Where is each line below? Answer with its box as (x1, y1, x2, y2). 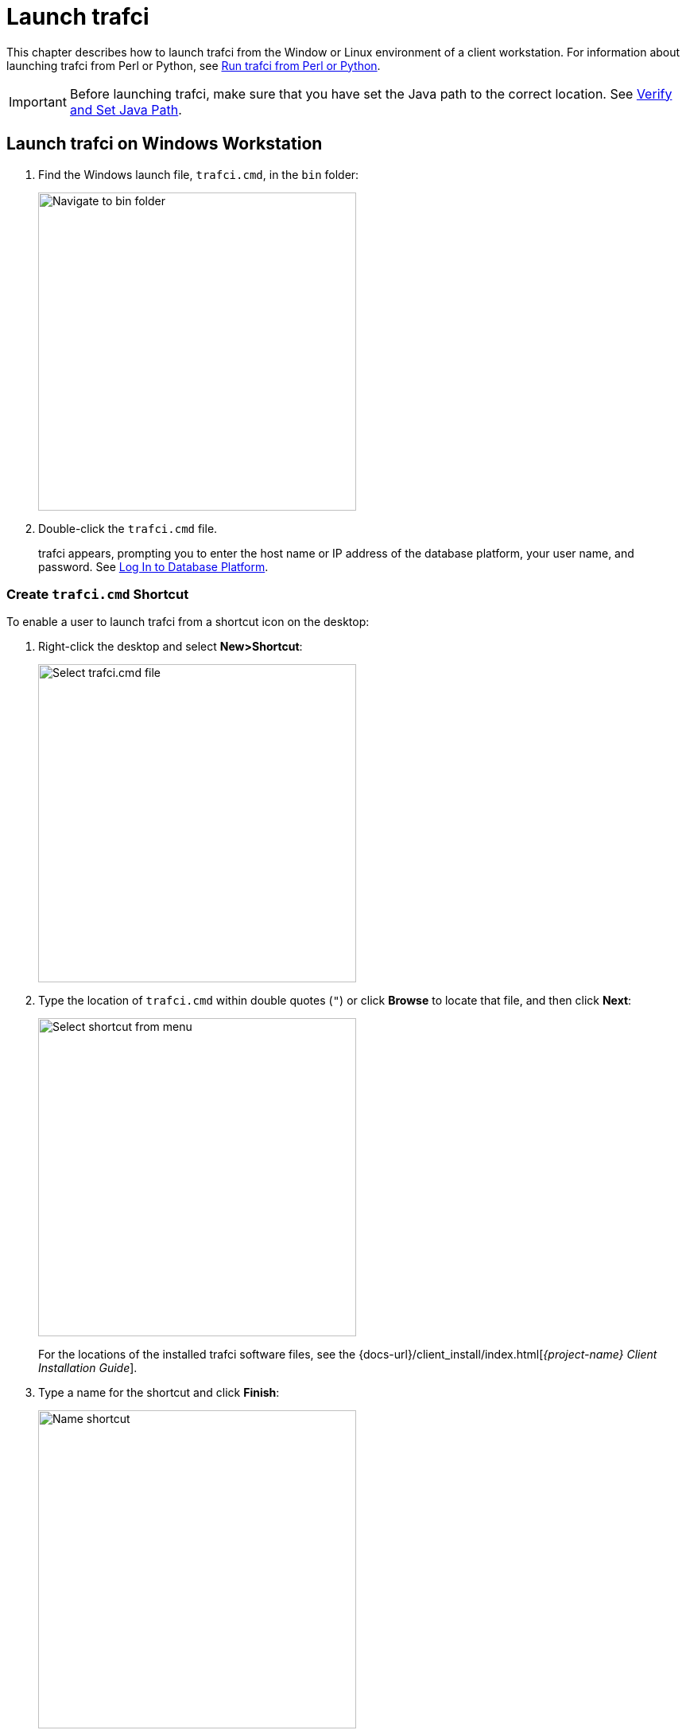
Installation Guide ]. (38, 1361, 138, 1375)
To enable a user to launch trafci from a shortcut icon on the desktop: (6, 615, 370, 629)
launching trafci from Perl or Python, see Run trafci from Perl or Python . (6, 58, 381, 72)
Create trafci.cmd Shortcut (6, 585, 189, 602)
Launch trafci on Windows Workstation (6, 134, 323, 154)
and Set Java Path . (69, 101, 182, 118)
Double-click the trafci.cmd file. (38, 521, 218, 535)
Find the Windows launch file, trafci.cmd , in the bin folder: (38, 167, 359, 181)
